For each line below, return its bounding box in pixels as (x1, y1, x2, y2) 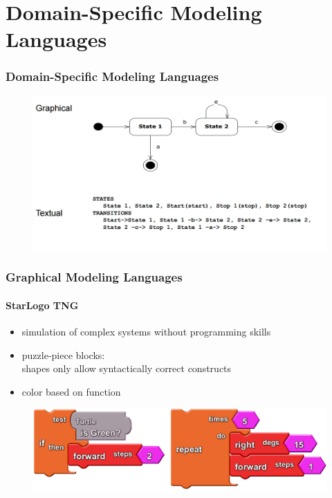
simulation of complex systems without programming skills (21, 324, 271, 338)
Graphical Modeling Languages (6, 268, 183, 286)
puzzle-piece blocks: (21, 347, 105, 362)
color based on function (21, 384, 121, 398)
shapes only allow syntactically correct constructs (21, 361, 232, 376)
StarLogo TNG (6, 297, 79, 312)
